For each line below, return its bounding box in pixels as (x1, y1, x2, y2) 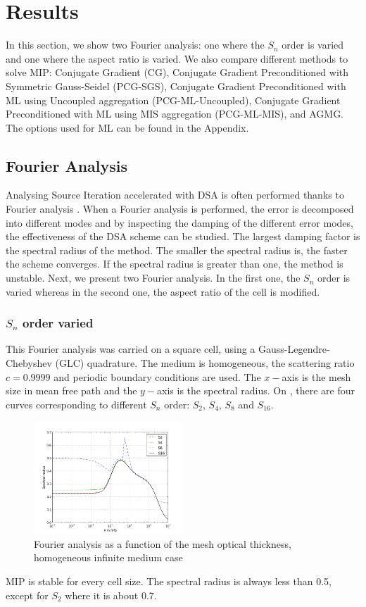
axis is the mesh (282, 369, 351, 384)
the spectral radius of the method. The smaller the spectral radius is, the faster (6, 242, 348, 257)
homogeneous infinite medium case (34, 550, 183, 565)
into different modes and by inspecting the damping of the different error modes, (6, 215, 353, 230)
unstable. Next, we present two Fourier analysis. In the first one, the (6, 270, 301, 285)
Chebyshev (6, 356, 52, 370)
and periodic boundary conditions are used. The (53, 369, 261, 384)
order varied (23, 314, 94, 332)
